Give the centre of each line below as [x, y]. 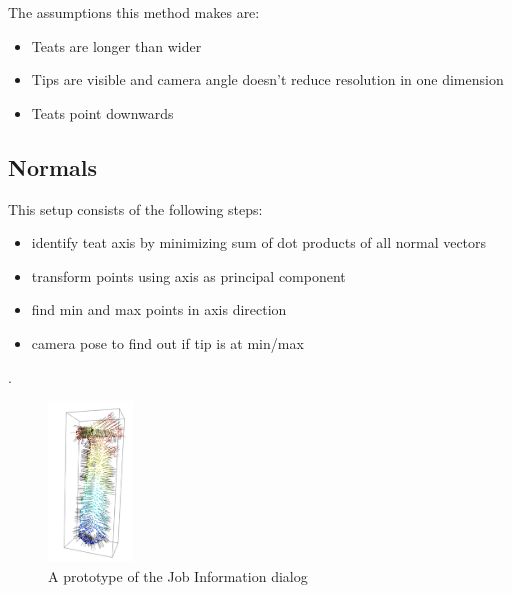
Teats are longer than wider [116, 45]
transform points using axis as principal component [188, 275]
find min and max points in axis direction [159, 309]
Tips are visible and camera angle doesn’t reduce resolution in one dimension [267, 79]
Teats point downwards [102, 112]
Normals [53, 166]
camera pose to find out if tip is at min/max [167, 342]
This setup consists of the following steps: [135, 208]
